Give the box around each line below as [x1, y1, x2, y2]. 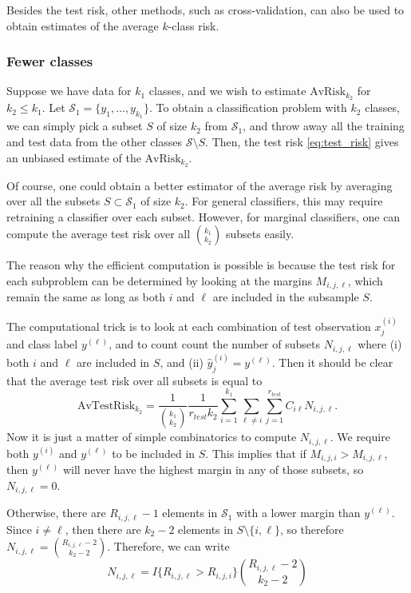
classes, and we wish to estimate [148, 82, 306, 99]
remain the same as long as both [6, 289, 165, 305]
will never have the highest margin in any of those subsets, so [62, 461, 364, 477]
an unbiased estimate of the [6, 149, 141, 165]
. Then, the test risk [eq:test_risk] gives [205, 133, 399, 150]
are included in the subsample [212, 289, 359, 305]
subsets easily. [226, 225, 294, 242]
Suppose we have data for [6, 82, 132, 99]
